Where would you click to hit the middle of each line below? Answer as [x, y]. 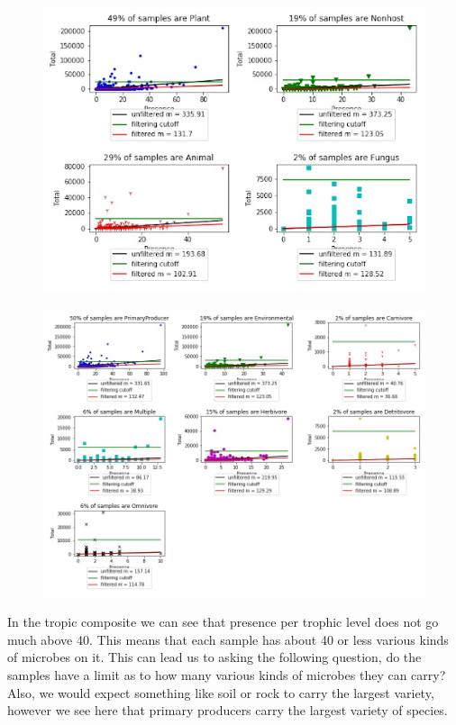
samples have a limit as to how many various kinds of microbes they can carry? [227, 674]
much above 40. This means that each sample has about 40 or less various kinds [228, 639]
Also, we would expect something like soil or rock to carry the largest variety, [221, 692]
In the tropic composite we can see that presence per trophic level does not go [223, 622]
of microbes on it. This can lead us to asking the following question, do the [214, 657]
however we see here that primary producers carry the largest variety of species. [228, 710]
